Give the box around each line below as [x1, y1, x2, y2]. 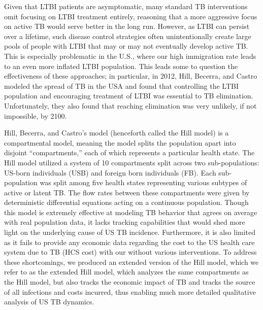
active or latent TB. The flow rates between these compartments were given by [4, 187, 250, 197]
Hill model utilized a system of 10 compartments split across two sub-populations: [4, 157, 259, 167]
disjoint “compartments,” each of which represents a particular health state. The [4, 147, 255, 158]
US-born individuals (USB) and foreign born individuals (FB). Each [4, 167, 216, 178]
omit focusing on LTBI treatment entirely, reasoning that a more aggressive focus [4, 11, 257, 21]
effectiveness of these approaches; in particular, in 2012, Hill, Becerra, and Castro [4, 71, 257, 81]
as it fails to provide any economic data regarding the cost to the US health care [4, 236, 255, 247]
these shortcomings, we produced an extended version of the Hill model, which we [4, 256, 259, 267]
